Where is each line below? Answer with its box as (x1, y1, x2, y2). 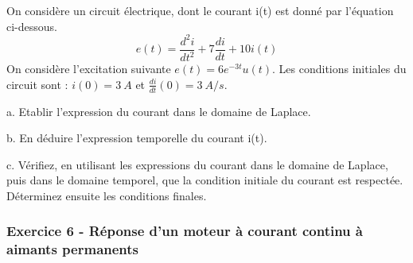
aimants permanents (6, 239, 139, 259)
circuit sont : (6, 75, 68, 92)
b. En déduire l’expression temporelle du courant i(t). (6, 130, 267, 146)
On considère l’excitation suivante (6, 60, 171, 77)
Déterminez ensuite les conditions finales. (6, 187, 207, 203)
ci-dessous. (6, 17, 57, 34)
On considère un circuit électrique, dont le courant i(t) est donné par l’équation (6, 2, 394, 18)
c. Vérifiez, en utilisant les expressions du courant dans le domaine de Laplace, (6, 156, 388, 172)
